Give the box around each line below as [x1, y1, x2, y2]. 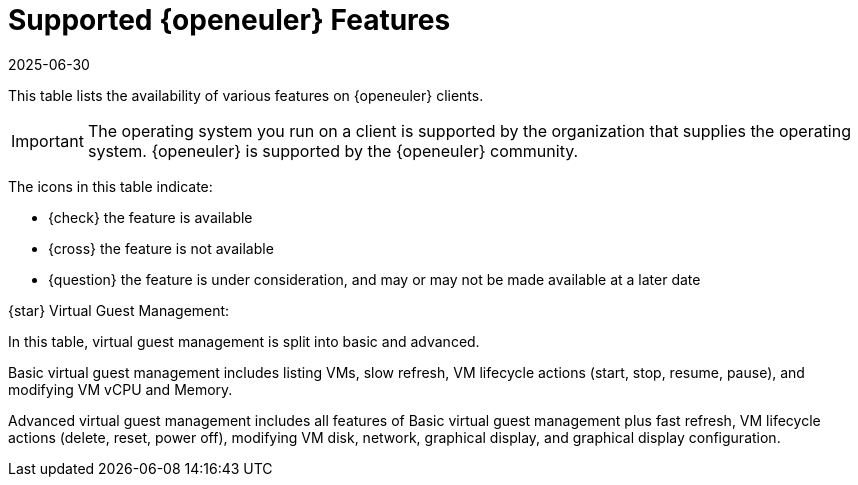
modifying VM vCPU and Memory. [8, 380, 233, 398]
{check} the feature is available [48, 208, 253, 226]
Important [11, 130, 84, 151]
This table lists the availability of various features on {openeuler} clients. [8, 86, 484, 104]
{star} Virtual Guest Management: [8, 301, 230, 319]
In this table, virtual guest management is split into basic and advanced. [8, 332, 480, 350]
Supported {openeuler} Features [8, 3, 451, 37]
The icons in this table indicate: [8, 177, 213, 195]
